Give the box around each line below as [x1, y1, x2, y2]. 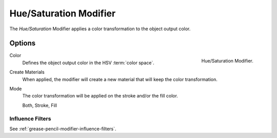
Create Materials [9, 69, 45, 75]
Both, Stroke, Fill [22, 102, 57, 108]
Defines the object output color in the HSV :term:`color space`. [22, 60, 155, 66]
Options [9, 39, 36, 48]
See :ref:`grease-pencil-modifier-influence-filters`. [9, 126, 116, 132]
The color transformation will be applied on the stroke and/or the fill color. [22, 93, 178, 99]
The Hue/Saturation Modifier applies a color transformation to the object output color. [9, 26, 191, 32]
